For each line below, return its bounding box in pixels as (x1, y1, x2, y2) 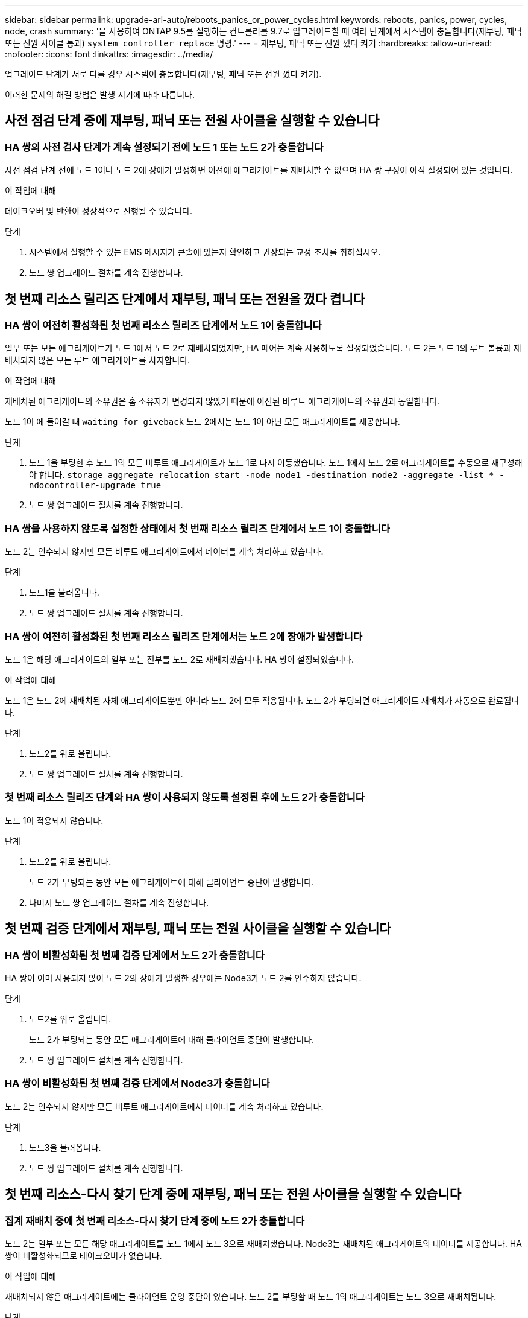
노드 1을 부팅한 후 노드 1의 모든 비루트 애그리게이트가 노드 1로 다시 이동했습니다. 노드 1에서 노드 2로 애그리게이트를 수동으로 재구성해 (29, 457, 523, 468)
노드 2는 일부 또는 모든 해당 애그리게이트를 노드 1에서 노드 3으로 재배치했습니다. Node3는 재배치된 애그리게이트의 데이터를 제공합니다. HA (5, 1238, 522, 1249)
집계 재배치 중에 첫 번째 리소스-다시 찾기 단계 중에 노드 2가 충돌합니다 (5, 1214, 305, 1227)
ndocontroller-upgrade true (29, 480, 162, 491)
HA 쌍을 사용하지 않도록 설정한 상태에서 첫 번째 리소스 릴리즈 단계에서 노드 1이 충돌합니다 (5, 522, 390, 535)
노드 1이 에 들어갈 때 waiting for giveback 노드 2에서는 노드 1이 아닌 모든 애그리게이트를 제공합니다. (5, 416, 400, 427)
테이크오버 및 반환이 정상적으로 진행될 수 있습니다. (5, 206, 193, 217)
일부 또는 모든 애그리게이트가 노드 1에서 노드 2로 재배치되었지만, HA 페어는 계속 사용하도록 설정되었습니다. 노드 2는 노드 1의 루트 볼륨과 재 (5, 343, 521, 354)
